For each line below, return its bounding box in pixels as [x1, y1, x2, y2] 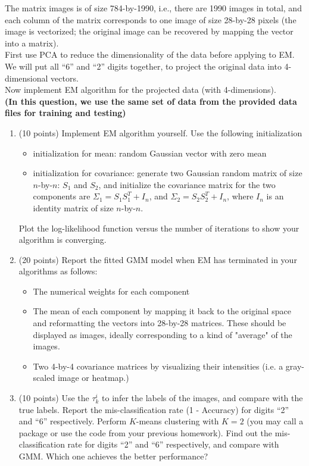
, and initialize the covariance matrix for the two [98, 178, 276, 190]
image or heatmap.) [57, 371, 129, 384]
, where [227, 190, 254, 202]
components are [33, 190, 90, 202]
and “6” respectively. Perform [18, 415, 127, 427]
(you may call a [246, 415, 304, 427]
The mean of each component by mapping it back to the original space [33, 305, 291, 317]
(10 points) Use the [18, 392, 89, 404]
